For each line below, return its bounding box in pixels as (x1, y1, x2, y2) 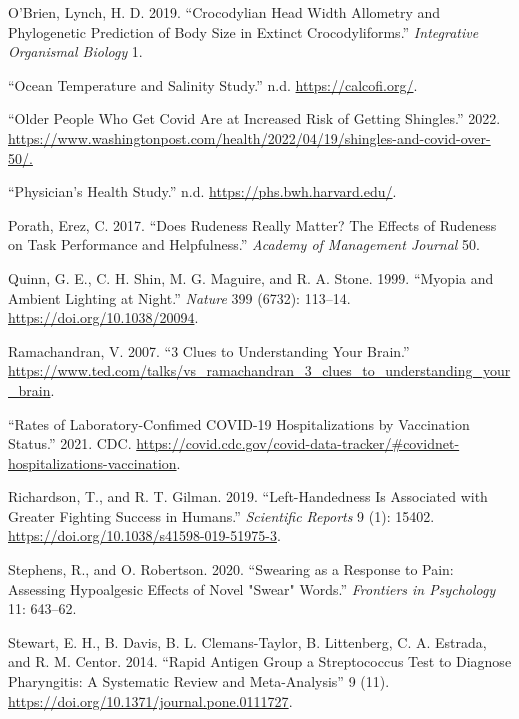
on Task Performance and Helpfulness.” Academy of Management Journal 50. (8, 234, 480, 255)
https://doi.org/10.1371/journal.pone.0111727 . (8, 690, 293, 711)
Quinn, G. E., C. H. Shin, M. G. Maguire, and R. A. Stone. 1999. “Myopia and (8, 267, 494, 288)
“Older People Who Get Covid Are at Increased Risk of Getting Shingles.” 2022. (8, 108, 501, 129)
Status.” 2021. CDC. (8, 433, 132, 454)
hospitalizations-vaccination (8, 452, 177, 473)
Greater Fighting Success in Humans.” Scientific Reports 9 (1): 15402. (8, 505, 435, 526)
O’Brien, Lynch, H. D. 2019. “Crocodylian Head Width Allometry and (8, 2, 441, 22)
